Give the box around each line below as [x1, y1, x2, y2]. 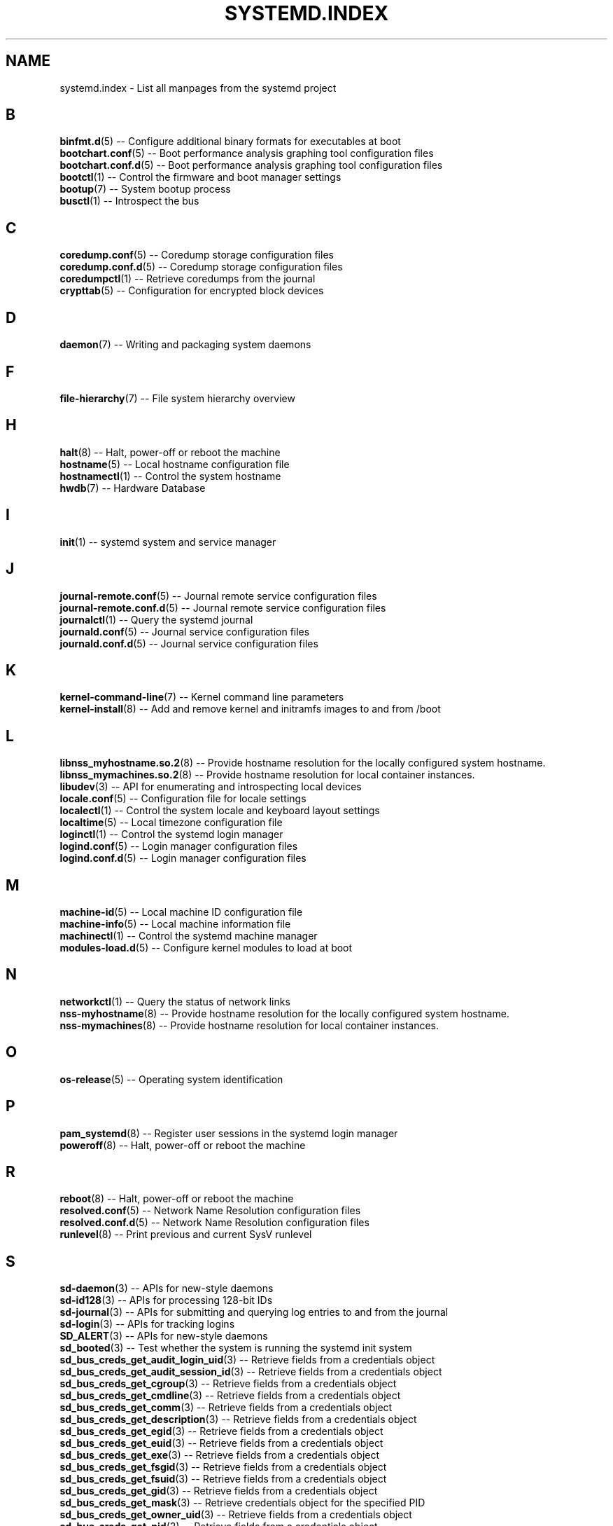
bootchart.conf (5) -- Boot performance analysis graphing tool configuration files [59, 147, 434, 160]
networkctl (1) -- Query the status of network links [59, 995, 290, 1008]
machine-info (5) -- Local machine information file [59, 918, 291, 930]
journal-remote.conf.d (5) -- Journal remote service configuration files [59, 601, 386, 614]
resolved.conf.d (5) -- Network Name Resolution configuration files [59, 1216, 369, 1229]
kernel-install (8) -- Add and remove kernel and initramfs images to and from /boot [59, 703, 441, 715]
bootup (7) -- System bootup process [59, 183, 231, 195]
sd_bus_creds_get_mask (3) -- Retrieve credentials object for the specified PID [59, 1497, 425, 1509]
